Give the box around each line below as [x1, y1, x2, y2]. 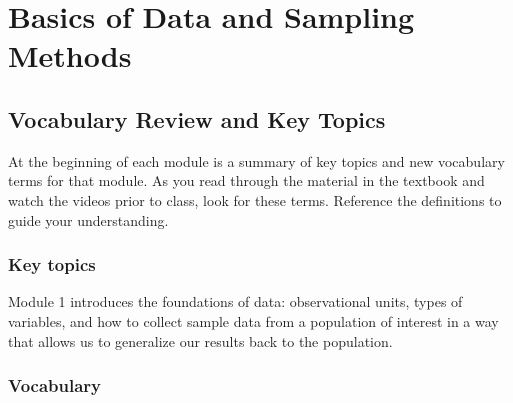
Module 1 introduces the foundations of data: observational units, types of [8, 291, 463, 312]
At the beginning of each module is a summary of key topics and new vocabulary [8, 150, 505, 171]
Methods [8, 35, 132, 76]
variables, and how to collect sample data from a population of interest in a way [8, 310, 499, 331]
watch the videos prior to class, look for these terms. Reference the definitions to [8, 189, 502, 210]
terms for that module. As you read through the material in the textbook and [8, 170, 485, 191]
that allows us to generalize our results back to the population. [8, 330, 393, 351]
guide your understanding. [8, 209, 169, 230]
